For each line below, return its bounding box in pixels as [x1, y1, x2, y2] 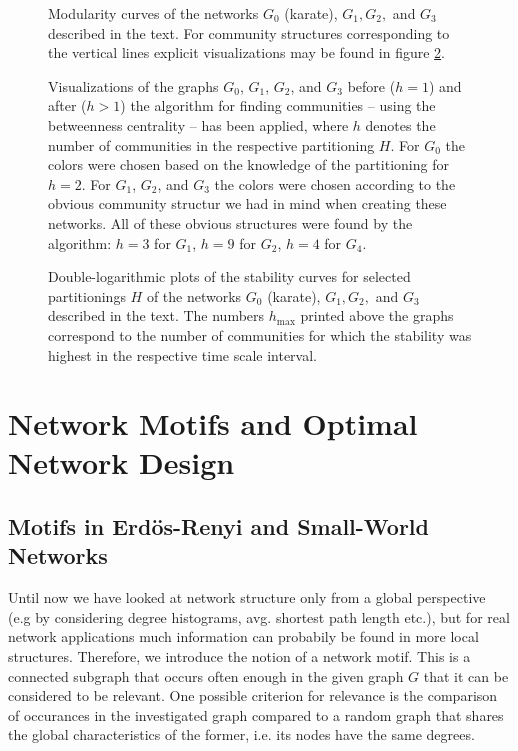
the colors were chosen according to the [214, 173, 456, 194]
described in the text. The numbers [48, 305, 265, 326]
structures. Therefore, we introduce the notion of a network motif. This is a [8, 646, 471, 667]
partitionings [48, 285, 126, 306]
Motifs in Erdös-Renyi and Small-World [8, 511, 429, 542]
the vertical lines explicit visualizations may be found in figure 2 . [48, 42, 446, 63]
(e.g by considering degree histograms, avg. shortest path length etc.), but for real [8, 606, 510, 627]
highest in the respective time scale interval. [48, 344, 317, 365]
